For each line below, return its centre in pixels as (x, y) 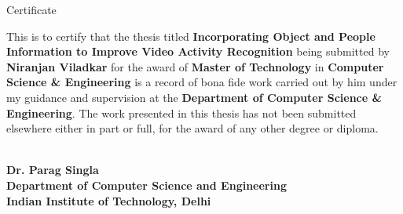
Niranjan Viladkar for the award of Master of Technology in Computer (195, 66)
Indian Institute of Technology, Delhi (109, 200)
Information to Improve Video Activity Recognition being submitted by (198, 51)
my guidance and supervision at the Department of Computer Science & (194, 97)
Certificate (31, 9)
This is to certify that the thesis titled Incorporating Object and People (191, 36)
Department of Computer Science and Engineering (147, 185)
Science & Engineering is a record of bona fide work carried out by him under (202, 82)
